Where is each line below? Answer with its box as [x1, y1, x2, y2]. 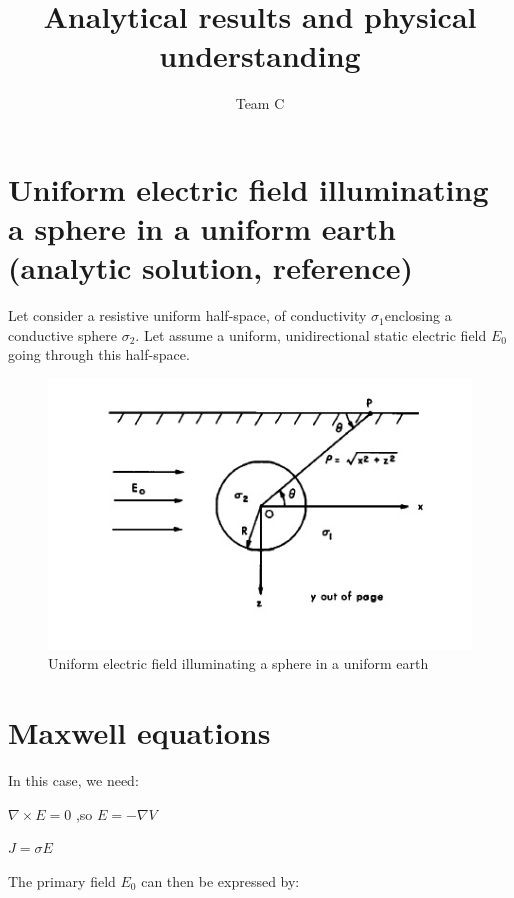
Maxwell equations [8, 712, 271, 753]
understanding [159, 35, 361, 76]
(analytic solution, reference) [8, 247, 413, 288]
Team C [235, 93, 285, 114]
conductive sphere [8, 324, 118, 345]
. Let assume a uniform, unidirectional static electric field [135, 324, 487, 345]
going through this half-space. [8, 344, 190, 365]
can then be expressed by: [141, 870, 300, 891]
